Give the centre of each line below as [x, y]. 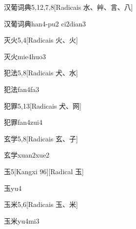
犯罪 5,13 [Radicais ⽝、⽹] [43, 105]
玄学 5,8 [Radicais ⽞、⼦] [41, 138]
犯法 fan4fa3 [22, 89]
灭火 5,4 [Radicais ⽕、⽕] [41, 40]
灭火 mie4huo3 [25, 56]
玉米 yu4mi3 [22, 220]
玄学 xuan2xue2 [27, 155]
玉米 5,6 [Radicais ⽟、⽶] [41, 204]
